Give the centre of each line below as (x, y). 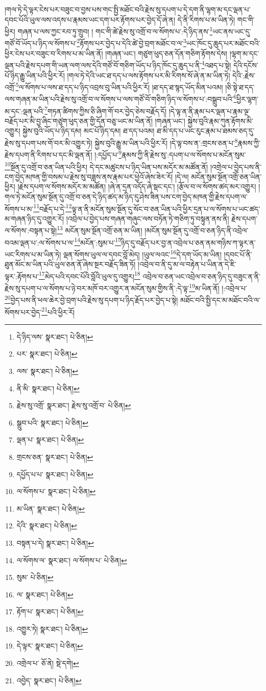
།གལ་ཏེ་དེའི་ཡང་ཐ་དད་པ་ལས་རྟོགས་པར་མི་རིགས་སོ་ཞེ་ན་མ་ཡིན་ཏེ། (149, 75)
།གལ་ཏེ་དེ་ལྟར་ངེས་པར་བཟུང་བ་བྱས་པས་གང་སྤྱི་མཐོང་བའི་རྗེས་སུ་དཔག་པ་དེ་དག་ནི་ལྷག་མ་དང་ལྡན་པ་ (128, 9)
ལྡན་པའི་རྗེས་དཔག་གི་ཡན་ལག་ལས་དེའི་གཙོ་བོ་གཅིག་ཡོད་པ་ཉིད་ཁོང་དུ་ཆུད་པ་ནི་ (103, 65)
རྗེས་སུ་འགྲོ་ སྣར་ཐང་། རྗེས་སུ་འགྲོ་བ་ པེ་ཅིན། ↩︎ (74, 405)
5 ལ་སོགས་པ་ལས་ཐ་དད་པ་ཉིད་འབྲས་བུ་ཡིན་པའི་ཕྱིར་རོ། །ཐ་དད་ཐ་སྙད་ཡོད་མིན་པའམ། (119, 86)
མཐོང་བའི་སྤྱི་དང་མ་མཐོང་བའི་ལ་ (220, 299)
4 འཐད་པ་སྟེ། (216, 64)
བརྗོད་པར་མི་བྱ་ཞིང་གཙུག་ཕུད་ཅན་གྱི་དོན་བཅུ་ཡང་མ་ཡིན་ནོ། (79, 120)
